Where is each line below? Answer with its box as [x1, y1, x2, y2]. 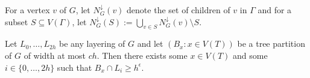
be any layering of [59, 37, 125, 50]
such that [57, 61, 92, 73]
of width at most [24, 49, 86, 61]
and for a [258, 4, 292, 16]
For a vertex [5, 4, 50, 16]
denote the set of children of [127, 4, 230, 16]
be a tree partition [237, 37, 305, 50]
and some [233, 49, 268, 61]
